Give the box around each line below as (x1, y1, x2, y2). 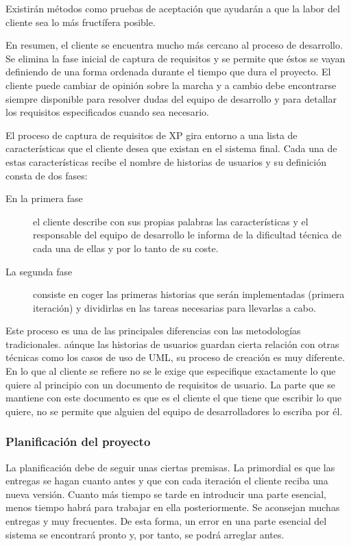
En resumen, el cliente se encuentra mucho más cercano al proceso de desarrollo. (5, 38, 343, 52)
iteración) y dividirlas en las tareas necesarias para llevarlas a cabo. (33, 300, 316, 314)
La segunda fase (5, 264, 73, 278)
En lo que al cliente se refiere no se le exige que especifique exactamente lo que (5, 364, 336, 378)
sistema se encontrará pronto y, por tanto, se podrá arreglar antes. (5, 527, 285, 541)
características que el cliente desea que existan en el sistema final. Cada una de (5, 141, 337, 156)
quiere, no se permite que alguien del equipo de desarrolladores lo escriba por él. (5, 404, 343, 418)
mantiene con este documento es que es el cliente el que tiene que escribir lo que (5, 390, 342, 405)
